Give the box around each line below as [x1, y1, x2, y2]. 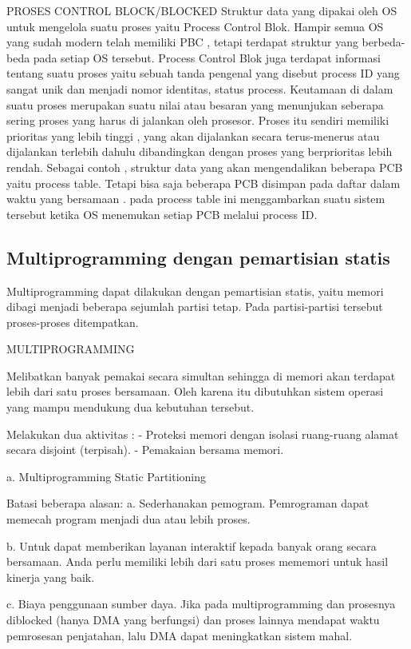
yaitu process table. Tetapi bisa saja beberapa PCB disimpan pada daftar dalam [6, 174, 401, 191]
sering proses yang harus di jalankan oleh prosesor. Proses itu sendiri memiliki [6, 112, 389, 129]
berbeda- [362, 34, 405, 50]
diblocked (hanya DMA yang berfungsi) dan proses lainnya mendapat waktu [6, 611, 380, 628]
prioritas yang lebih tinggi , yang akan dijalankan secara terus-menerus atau [6, 127, 380, 144]
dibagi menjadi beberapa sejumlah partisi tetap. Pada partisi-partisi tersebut [6, 298, 383, 315]
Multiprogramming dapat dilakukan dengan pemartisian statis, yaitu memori [6, 282, 384, 299]
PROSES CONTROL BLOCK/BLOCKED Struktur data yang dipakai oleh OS [6, 2, 397, 18]
